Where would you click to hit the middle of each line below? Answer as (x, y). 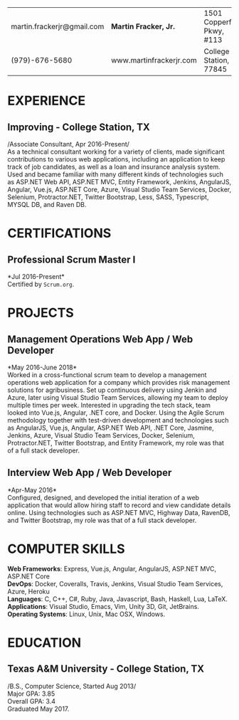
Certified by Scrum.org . (41, 284)
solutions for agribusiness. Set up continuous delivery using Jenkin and (112, 390)
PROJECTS (41, 313)
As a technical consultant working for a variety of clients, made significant (116, 152)
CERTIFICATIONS (59, 233)
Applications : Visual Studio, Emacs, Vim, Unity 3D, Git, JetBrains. (103, 606)
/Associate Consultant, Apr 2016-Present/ (69, 144)
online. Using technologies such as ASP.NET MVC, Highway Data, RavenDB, (119, 512)
